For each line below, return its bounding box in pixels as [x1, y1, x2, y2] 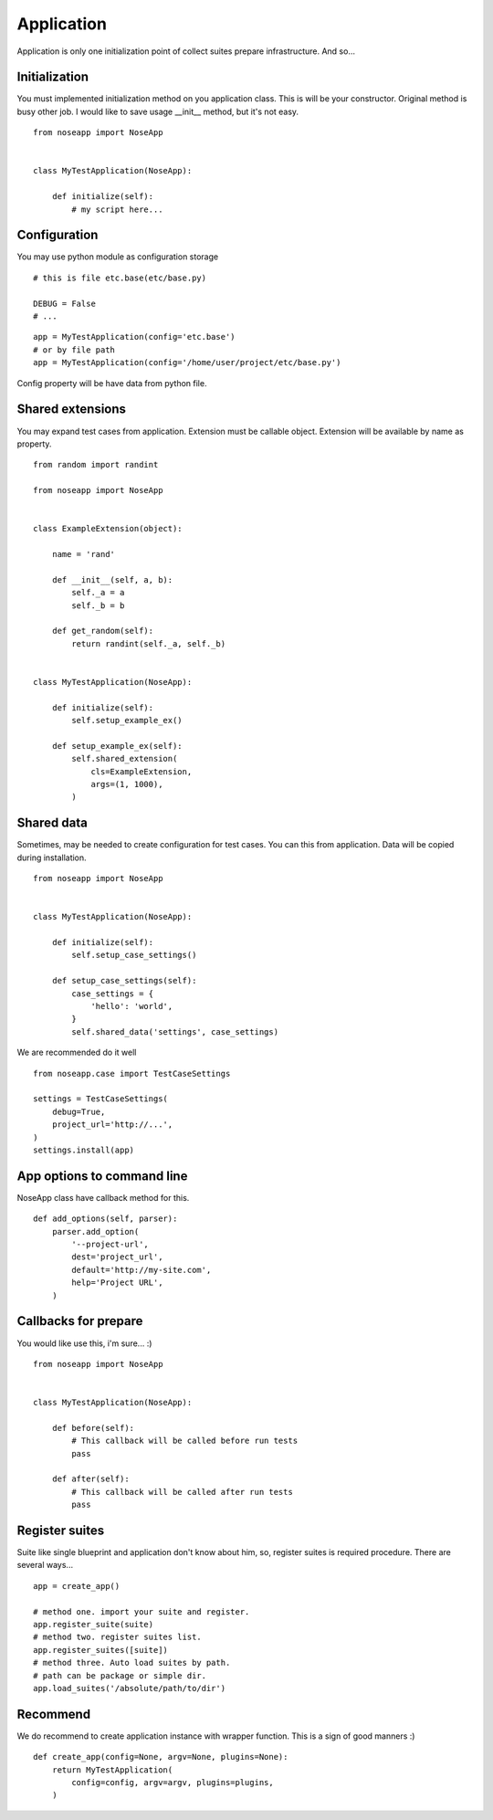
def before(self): [51, 1423, 135, 1433]
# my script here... [71, 204, 163, 215]
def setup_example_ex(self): [51, 741, 183, 751]
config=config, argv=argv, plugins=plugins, [71, 1777, 274, 1788]
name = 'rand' [51, 549, 116, 560]
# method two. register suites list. [33, 1632, 203, 1643]
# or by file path [33, 344, 116, 355]
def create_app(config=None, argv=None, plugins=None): [33, 1752, 288, 1762]
